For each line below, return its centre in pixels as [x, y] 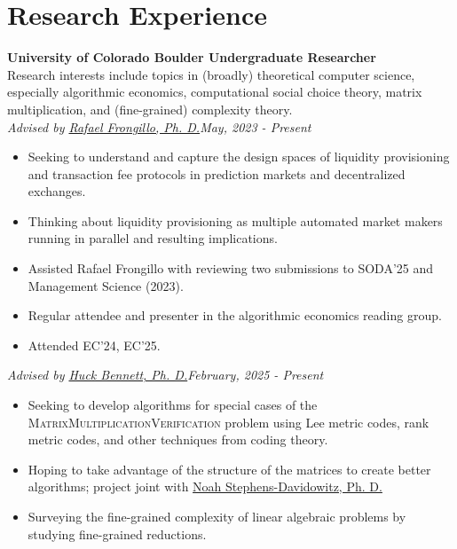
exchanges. [57, 191]
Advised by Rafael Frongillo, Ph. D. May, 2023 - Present [159, 126]
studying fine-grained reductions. [117, 533]
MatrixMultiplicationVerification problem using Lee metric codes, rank [228, 422]
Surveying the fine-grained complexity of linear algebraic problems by [217, 516]
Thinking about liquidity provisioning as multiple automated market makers [235, 220]
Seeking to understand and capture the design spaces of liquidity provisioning [239, 157]
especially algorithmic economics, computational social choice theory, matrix [215, 92]
